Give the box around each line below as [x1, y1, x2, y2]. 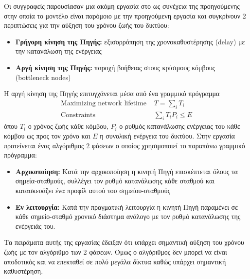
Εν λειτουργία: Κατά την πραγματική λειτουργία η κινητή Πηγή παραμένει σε [15, 201, 238, 212]
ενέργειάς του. [15, 220, 55, 231]
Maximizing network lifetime [61, 100, 146, 107]
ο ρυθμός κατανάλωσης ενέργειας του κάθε [119, 121, 240, 131]
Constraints [61, 111, 96, 119]
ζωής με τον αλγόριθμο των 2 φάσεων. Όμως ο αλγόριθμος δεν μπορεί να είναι [4, 246, 227, 257]
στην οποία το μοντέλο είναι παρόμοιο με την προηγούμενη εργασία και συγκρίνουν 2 [4, 10, 246, 20]
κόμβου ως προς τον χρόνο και [4, 131, 90, 140]
